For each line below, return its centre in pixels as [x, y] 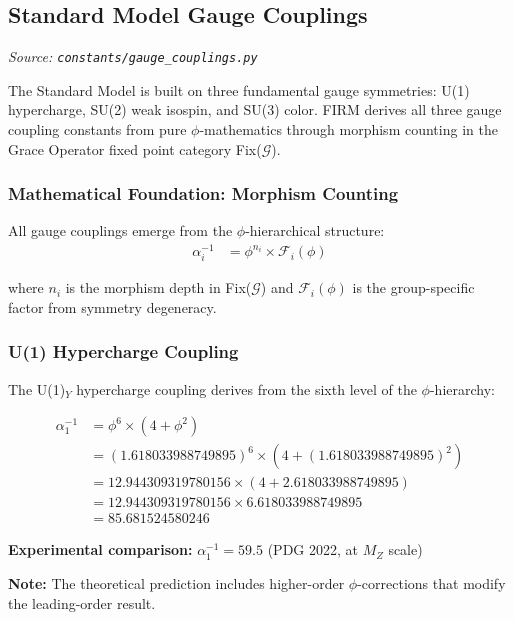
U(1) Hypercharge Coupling [123, 351]
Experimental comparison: [100, 549]
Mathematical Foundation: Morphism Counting [203, 193]
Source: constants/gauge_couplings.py [133, 56]
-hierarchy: [462, 388]
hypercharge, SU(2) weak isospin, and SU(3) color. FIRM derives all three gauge [255, 109]
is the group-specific [413, 287]
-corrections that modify [431, 583]
